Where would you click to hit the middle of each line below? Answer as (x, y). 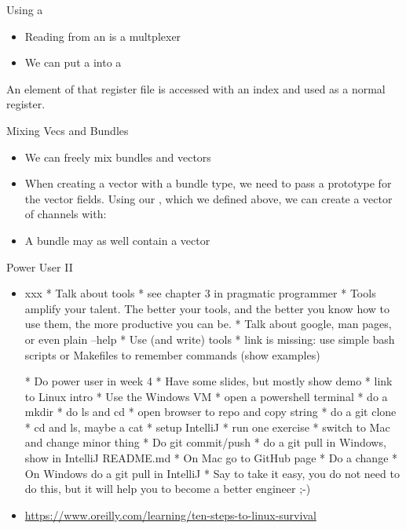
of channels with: (66, 214)
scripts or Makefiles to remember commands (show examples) (172, 354)
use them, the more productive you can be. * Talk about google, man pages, (208, 324)
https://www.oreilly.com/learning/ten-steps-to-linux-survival (170, 514)
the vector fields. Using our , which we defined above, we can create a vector (208, 198)
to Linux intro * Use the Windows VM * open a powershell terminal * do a (206, 396)
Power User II (40, 266)
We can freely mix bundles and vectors (118, 157)
